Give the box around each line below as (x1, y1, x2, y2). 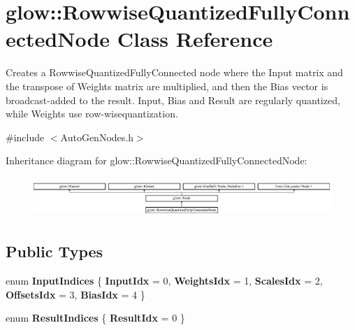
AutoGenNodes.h (60, 129, 133, 144)
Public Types (6, 241, 103, 262)
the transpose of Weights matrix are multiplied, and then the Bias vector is (6, 78, 328, 93)
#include (6, 129, 45, 144)
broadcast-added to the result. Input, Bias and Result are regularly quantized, (6, 92, 340, 107)
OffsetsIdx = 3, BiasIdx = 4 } (6, 287, 145, 301)
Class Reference (117, 24, 273, 53)
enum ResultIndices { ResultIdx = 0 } (6, 310, 185, 325)
